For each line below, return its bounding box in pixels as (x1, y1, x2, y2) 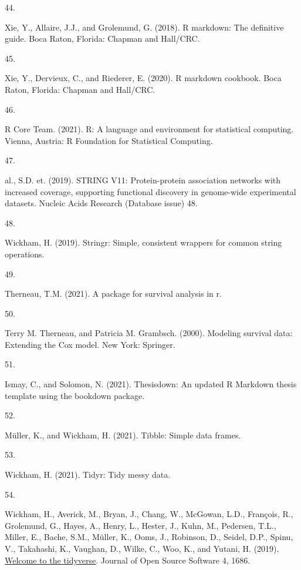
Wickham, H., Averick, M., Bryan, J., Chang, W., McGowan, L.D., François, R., (5, 508, 293, 520)
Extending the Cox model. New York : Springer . (5, 338, 175, 350)
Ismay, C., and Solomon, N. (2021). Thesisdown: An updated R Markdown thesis (5, 378, 297, 390)
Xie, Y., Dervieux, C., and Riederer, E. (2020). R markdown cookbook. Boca (5, 72, 282, 84)
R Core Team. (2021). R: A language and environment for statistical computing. (5, 123, 294, 135)
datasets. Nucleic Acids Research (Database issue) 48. (5, 197, 198, 209)
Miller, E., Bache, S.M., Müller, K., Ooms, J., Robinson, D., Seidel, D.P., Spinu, (5, 531, 293, 543)
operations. (5, 247, 45, 260)
